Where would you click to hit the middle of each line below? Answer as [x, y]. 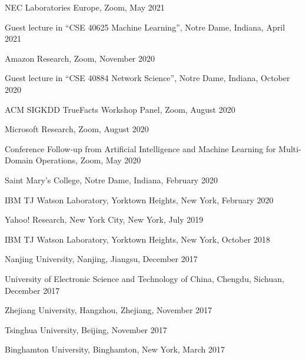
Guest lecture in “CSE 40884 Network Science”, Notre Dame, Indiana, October [147, 78]
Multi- [290, 148]
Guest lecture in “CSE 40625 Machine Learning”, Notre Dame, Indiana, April [145, 27]
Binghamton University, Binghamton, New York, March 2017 [115, 349]
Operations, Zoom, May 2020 [88, 160]
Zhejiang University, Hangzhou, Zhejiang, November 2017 [109, 310]
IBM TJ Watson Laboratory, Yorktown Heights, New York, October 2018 [137, 239]
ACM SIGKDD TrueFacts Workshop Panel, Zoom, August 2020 [120, 109]
